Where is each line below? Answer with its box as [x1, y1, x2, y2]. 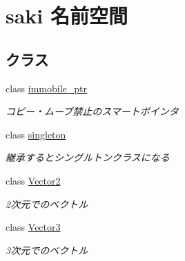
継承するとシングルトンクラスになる [6, 150, 170, 165]
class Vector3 [6, 220, 61, 234]
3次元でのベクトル [6, 242, 88, 257]
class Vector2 [6, 173, 61, 187]
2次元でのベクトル [6, 196, 88, 211]
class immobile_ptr [6, 81, 88, 95]
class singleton [6, 127, 66, 141]
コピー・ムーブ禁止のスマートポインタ [6, 104, 179, 118]
